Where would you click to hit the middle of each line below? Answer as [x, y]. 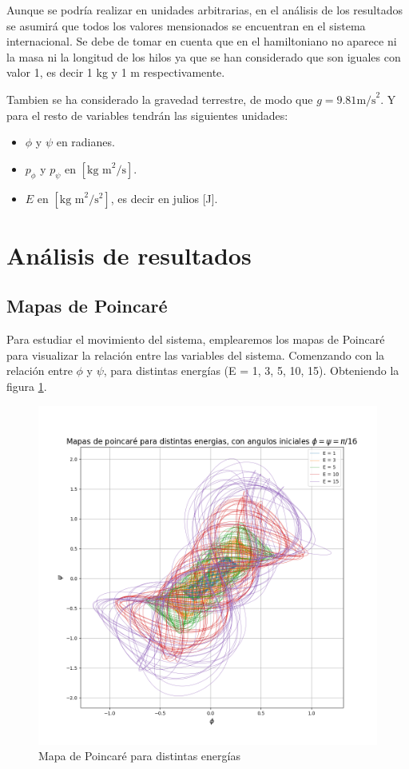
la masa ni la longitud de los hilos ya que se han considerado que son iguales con [204, 56]
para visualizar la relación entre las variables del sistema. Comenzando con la [196, 355]
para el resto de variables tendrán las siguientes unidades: [147, 115]
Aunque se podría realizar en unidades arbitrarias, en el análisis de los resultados [204, 10]
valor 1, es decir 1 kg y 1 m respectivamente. [116, 72]
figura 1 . [27, 386]
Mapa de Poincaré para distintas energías [139, 756]
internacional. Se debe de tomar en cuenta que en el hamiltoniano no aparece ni [202, 41]
